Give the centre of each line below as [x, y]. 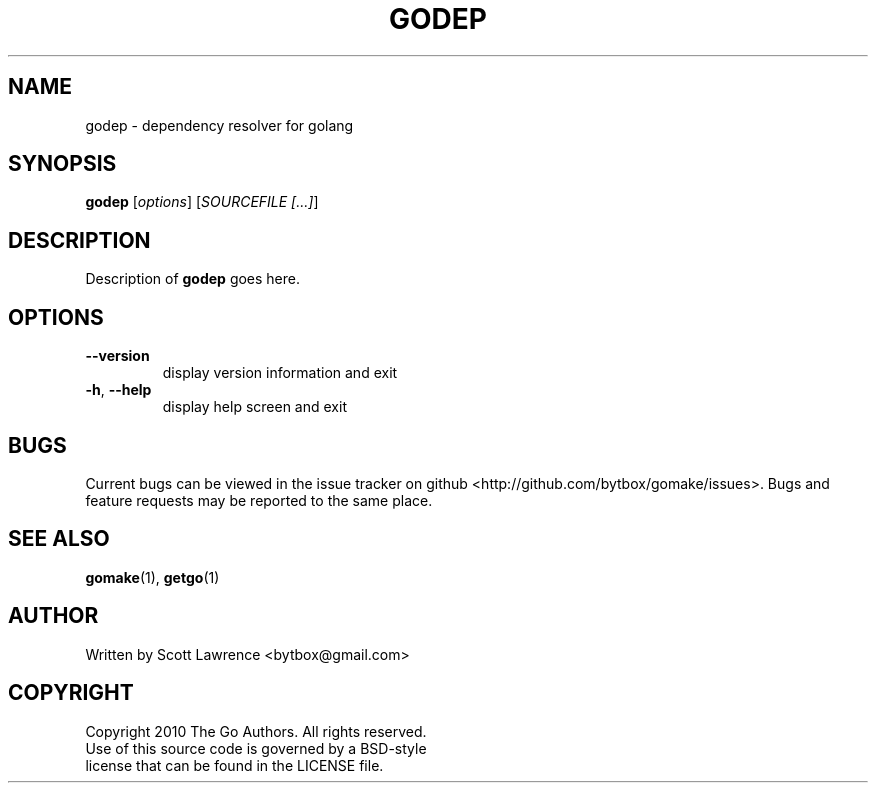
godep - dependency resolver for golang [219, 125]
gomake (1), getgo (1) [152, 577]
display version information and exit [280, 373]
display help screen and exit [254, 407]
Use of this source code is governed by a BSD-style [256, 748]
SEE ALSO [59, 539]
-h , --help [118, 390]
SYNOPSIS [62, 164]
